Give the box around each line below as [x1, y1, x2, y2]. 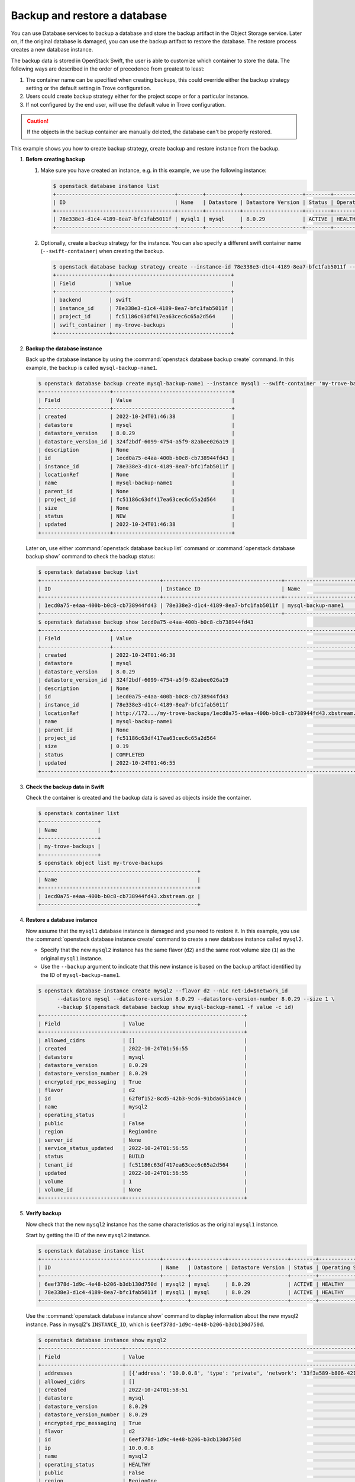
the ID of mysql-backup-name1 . [40, 971, 121, 978]
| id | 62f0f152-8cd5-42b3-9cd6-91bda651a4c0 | [38, 1095, 248, 1102]
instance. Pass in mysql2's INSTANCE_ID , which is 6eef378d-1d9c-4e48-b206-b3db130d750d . [25, 1321, 264, 1328]
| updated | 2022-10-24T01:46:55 [38, 759, 176, 766]
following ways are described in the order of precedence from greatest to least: [11, 65, 205, 72]
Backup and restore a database [11, 9, 167, 22]
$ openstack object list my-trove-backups [38, 860, 163, 867]
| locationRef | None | [38, 471, 235, 478]
